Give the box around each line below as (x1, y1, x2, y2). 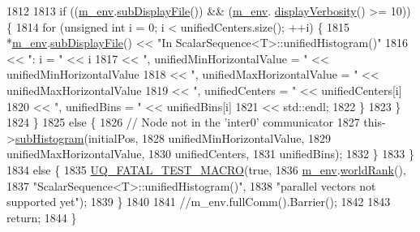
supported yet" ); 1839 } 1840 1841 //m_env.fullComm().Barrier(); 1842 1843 (6, 193, 391, 210)
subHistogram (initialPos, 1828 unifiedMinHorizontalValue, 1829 (15, 129, 331, 146)
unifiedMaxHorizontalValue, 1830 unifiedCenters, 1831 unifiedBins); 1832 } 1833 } (6, 145, 414, 162)
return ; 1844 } (6, 208, 77, 226)
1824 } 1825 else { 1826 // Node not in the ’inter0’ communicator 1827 (6, 114, 360, 131)
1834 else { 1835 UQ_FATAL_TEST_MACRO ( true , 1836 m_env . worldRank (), (6, 161, 406, 178)
